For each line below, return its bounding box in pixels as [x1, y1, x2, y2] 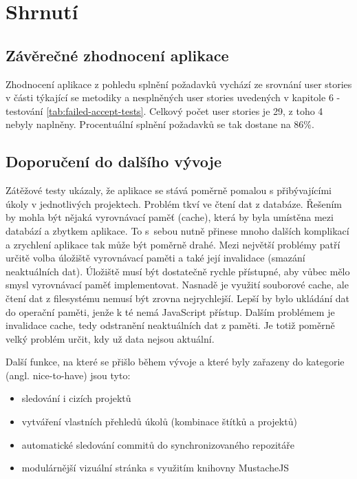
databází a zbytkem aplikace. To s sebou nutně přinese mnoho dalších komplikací [6, 223, 349, 237]
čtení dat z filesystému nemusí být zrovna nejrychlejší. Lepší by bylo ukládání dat [6, 290, 349, 305]
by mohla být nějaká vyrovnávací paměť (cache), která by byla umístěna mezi [6, 210, 334, 224]
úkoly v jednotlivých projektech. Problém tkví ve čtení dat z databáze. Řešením [6, 196, 342, 211]
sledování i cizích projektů [21, 391, 131, 405]
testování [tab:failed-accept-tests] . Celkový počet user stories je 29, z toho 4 [6, 103, 323, 118]
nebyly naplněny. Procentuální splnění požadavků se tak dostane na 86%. [6, 117, 314, 131]
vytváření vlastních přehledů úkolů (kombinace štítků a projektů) [21, 414, 297, 429]
